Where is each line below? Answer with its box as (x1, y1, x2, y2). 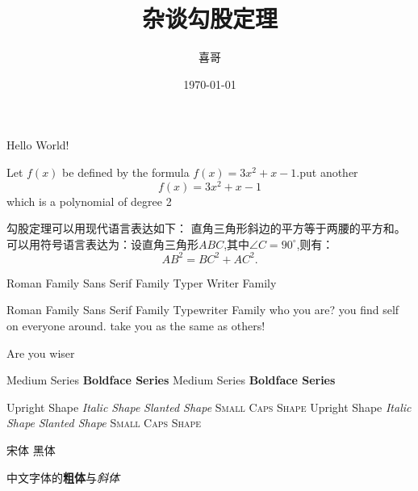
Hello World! (6, 136, 69, 153)
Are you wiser (6, 344, 75, 361)
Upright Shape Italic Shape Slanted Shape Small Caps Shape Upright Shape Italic (6, 398, 412, 415)
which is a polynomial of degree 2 (6, 192, 172, 209)
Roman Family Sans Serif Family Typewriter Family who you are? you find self (6, 301, 399, 318)
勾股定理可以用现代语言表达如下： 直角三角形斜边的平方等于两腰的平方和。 (6, 220, 406, 237)
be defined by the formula (62, 163, 190, 180)
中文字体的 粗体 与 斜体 (6, 468, 119, 485)
